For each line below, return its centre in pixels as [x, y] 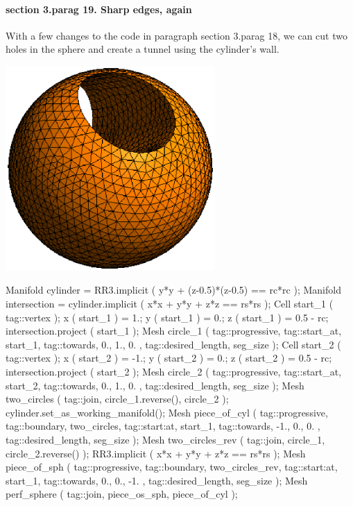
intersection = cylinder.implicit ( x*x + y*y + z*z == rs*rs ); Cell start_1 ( [170, 303]
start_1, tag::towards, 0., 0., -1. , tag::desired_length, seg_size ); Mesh [157, 480]
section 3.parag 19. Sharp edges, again [99, 9]
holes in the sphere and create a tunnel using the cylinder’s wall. [143, 49]
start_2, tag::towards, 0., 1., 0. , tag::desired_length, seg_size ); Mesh [155, 385]
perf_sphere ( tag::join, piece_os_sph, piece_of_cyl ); [122, 494]
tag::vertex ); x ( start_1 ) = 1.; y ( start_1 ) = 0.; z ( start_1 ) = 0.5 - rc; [167, 317]
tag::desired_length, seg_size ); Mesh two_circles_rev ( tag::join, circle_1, [165, 439]
